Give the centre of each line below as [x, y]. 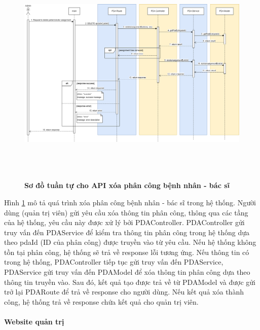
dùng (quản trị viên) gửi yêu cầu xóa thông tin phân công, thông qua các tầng [126, 212]
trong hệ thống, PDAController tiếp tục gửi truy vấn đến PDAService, [114, 262]
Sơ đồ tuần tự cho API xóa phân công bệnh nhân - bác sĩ [127, 185]
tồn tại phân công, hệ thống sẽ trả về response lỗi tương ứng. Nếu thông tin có [127, 252]
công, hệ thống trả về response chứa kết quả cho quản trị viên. [101, 301]
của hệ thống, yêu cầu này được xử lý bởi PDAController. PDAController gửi [124, 222]
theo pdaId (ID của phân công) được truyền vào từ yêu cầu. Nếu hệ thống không [130, 242]
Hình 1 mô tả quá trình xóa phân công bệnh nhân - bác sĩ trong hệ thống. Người [130, 202]
